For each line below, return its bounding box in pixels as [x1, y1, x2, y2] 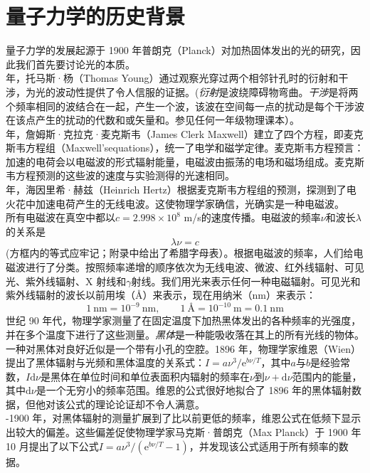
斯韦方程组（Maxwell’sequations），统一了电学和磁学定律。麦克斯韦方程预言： [6, 140, 364, 155]
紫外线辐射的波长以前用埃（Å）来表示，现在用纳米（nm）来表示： [6, 287, 316, 302]
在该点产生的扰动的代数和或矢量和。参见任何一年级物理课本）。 [6, 112, 300, 127]
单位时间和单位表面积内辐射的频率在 [80, 368, 250, 383]
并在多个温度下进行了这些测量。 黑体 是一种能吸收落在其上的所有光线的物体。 [6, 326, 364, 341]
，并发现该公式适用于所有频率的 [189, 438, 339, 453]
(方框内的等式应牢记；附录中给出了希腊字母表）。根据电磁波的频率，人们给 [6, 245, 354, 260]
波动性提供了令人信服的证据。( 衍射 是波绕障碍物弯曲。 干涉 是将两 [55, 84, 359, 99]
